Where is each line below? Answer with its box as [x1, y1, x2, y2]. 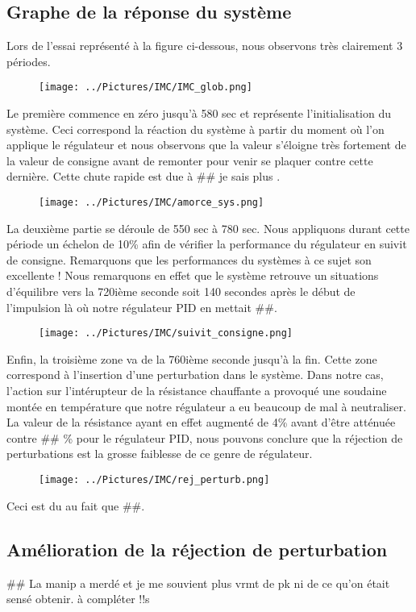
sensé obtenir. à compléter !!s [6, 590, 150, 607]
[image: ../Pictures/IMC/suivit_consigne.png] [39, 327, 293, 339]
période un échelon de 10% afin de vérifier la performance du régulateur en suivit [6, 235, 407, 252]
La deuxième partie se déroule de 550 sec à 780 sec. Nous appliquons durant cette [6, 219, 410, 236]
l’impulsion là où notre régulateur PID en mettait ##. [6, 298, 277, 315]
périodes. [6, 52, 51, 69]
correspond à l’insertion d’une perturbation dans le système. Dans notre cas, [6, 366, 384, 383]
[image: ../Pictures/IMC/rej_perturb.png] [39, 474, 270, 486]
